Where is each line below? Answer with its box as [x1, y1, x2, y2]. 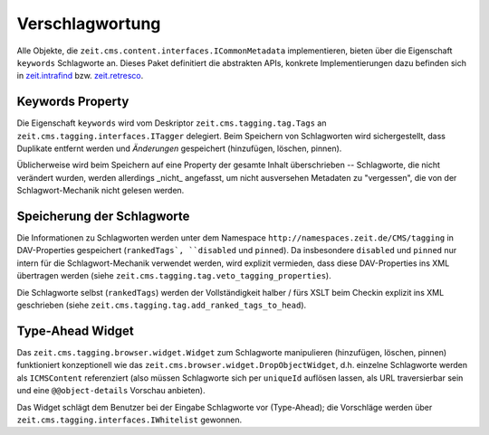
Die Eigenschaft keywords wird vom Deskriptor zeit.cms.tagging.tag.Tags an [16, 118, 327, 128]
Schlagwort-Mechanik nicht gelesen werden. [16, 185, 185, 196]
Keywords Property [16, 94, 129, 109]
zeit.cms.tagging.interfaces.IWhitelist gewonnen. [16, 414, 243, 425]
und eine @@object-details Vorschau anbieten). [16, 385, 206, 396]
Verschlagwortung [16, 14, 161, 33]
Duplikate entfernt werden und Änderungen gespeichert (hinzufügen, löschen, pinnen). [16, 143, 342, 154]
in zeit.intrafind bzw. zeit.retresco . [16, 71, 144, 81]
